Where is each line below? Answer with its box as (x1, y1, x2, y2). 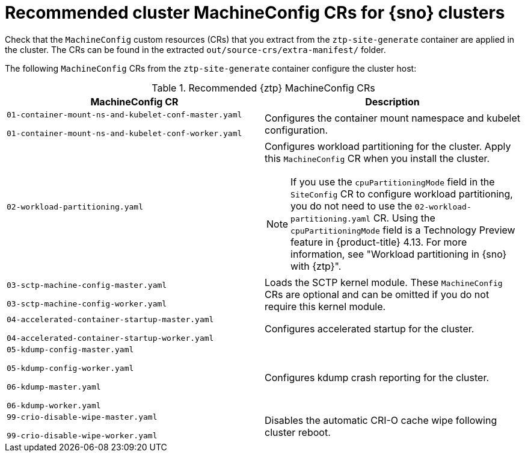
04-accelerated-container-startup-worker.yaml (7, 333, 214, 343)
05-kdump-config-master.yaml (7, 344, 134, 354)
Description (365, 95, 420, 108)
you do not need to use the (290, 199, 413, 212)
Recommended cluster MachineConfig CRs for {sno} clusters (5, 2, 505, 23)
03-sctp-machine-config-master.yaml (7, 280, 167, 290)
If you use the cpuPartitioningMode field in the (290, 175, 495, 188)
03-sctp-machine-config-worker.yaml (7, 299, 167, 308)
